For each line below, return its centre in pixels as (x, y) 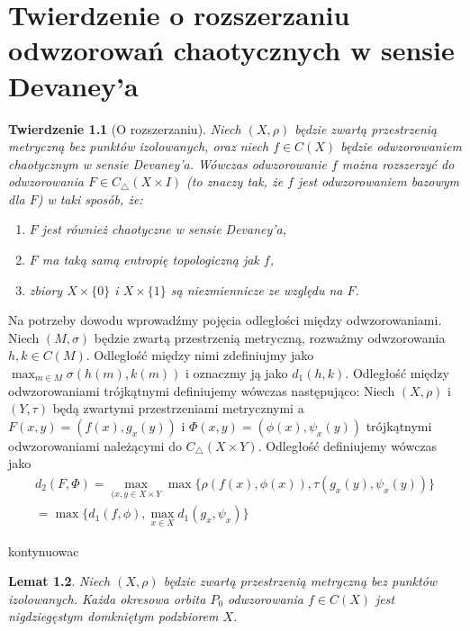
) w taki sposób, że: (90, 198)
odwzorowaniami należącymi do (95, 445)
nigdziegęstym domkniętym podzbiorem (113, 616)
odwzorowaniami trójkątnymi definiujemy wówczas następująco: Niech (202, 390)
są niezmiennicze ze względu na (257, 289)
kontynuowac (44, 550)
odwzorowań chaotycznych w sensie (231, 50)
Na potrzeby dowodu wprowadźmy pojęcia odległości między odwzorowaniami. (225, 320)
